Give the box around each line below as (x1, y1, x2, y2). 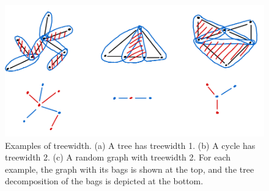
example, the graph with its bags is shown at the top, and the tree (5, 162, 254, 175)
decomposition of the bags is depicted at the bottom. (5, 175, 204, 187)
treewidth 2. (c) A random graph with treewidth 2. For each (5, 151, 231, 164)
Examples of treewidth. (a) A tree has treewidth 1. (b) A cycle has (5, 139, 256, 151)
